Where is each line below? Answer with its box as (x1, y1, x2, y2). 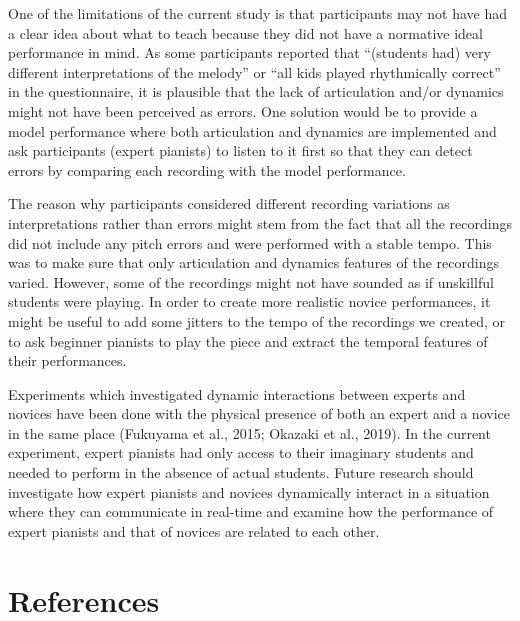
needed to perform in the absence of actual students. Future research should (8, 462, 474, 483)
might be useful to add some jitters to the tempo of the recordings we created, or (8, 310, 506, 331)
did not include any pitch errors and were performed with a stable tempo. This (8, 232, 492, 253)
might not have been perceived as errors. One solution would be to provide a (8, 100, 478, 121)
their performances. (8, 350, 127, 371)
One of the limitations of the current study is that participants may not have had (8, 3, 508, 23)
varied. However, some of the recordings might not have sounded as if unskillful (8, 271, 494, 292)
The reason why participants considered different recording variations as (8, 193, 450, 214)
